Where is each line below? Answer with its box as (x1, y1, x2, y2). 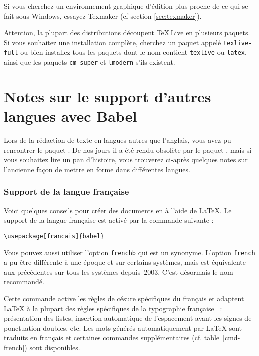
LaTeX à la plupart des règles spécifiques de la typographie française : (4, 303, 222, 313)
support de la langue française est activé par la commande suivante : (4, 215, 214, 225)
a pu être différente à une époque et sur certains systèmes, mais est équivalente (4, 257, 246, 267)
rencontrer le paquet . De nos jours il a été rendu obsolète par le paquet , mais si (4, 144, 252, 155)
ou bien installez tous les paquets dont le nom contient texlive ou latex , (20, 47, 247, 57)
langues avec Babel (4, 106, 137, 126)
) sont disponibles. (24, 342, 80, 352)
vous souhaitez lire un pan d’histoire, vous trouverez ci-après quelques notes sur (4, 154, 248, 165)
